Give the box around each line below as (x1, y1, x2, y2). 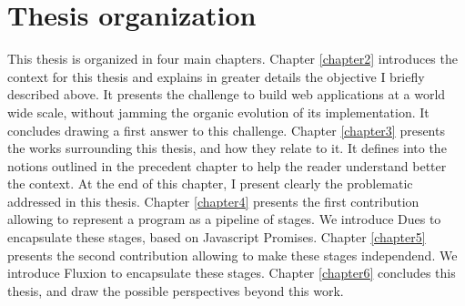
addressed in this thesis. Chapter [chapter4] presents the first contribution (7, 191, 420, 210)
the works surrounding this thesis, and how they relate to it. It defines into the (7, 138, 447, 158)
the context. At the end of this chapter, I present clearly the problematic (7, 174, 413, 193)
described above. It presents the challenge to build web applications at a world (7, 85, 446, 104)
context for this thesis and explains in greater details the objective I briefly (7, 66, 425, 86)
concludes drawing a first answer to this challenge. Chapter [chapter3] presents (7, 120, 445, 139)
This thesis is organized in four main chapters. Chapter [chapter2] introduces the (7, 49, 458, 68)
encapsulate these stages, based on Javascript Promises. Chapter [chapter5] (7, 228, 426, 247)
